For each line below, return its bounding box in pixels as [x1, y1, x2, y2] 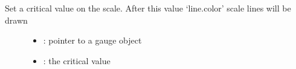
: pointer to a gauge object [43, 34, 142, 47]
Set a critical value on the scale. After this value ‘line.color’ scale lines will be [5, 2, 291, 14]
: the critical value [43, 54, 111, 67]
